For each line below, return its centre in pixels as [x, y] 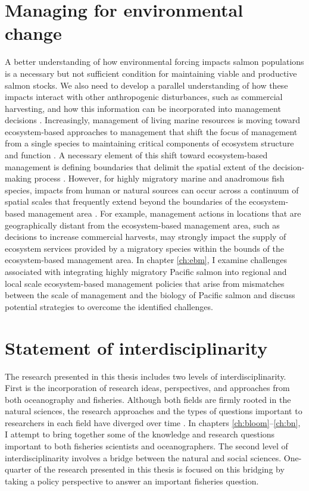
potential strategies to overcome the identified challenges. [109, 306]
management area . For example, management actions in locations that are [164, 213]
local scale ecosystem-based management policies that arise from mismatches [145, 283]
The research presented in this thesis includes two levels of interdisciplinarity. [146, 376]
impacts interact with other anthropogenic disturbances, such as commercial [144, 97]
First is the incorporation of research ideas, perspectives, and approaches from [147, 388]
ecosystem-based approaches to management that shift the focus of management [151, 131]
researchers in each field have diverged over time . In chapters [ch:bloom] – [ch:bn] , [153, 422]
